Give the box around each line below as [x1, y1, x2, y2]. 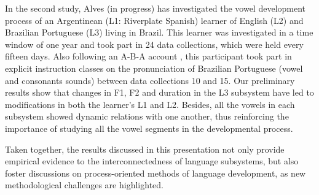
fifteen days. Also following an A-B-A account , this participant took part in [5, 50, 292, 63]
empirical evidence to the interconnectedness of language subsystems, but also [5, 155, 299, 167]
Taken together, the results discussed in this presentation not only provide [5, 142, 285, 155]
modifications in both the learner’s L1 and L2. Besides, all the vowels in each [5, 97, 295, 110]
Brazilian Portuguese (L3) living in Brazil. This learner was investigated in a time [5, 26, 313, 39]
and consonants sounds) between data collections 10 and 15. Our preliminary [5, 74, 295, 86]
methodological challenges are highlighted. [5, 178, 163, 191]
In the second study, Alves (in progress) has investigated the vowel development [5, 2, 306, 14]
